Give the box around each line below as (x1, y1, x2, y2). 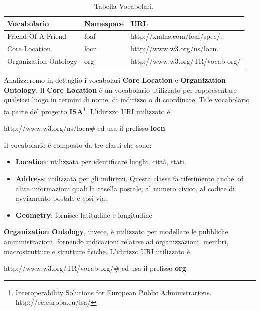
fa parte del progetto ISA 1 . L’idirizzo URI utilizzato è (4, 105, 170, 116)
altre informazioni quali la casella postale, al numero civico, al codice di (15, 183, 235, 193)
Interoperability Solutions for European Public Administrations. (15, 287, 212, 297)
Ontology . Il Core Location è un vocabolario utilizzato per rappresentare (4, 84, 237, 95)
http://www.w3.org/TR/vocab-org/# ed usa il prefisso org (4, 263, 186, 273)
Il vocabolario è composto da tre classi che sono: (4, 139, 152, 150)
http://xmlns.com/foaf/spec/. (130, 31, 222, 41)
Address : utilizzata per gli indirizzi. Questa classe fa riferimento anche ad (15, 173, 244, 184)
